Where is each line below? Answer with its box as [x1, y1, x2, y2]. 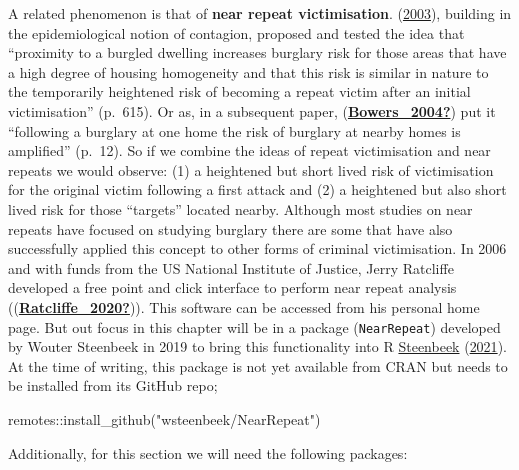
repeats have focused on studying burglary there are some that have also [8, 218, 453, 239]
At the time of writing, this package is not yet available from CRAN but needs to [8, 355, 508, 376]
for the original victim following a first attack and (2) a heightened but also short [8, 179, 507, 200]
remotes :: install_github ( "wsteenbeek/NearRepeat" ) [8, 408, 321, 429]
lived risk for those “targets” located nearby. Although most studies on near [8, 198, 473, 219]
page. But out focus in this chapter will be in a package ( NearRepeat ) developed [8, 316, 501, 337]
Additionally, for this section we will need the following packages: [8, 442, 408, 463]
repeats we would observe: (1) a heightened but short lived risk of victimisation [8, 159, 494, 180]
